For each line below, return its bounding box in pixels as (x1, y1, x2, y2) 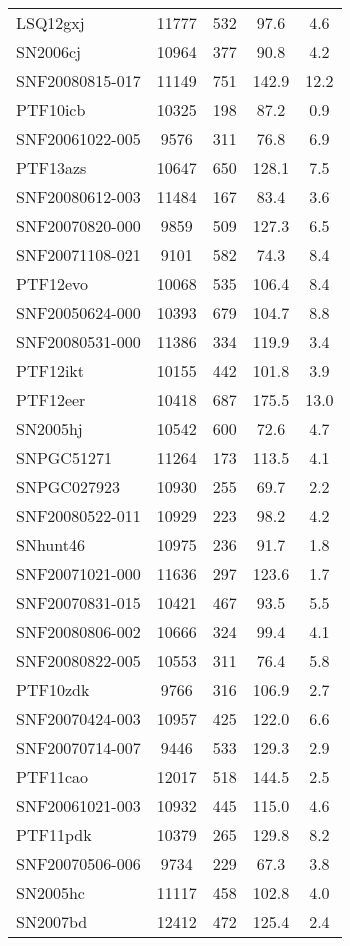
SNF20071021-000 (16, 562, 141, 585)
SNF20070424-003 (16, 707, 141, 730)
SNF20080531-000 (16, 330, 141, 353)
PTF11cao (16, 765, 89, 788)
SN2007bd (16, 910, 88, 933)
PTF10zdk (16, 678, 90, 701)
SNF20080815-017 (16, 69, 141, 92)
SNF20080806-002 (16, 620, 141, 643)
